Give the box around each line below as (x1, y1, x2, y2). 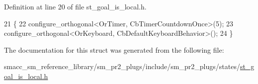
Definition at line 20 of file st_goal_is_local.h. (4, 1, 147, 11)
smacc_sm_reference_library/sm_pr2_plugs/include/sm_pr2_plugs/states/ (4, 61, 240, 72)
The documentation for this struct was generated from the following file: (4, 44, 224, 55)
